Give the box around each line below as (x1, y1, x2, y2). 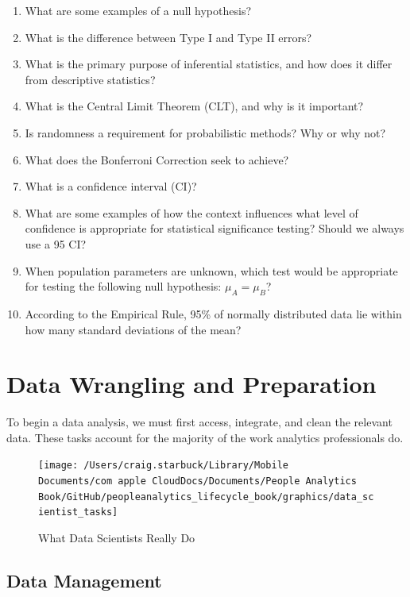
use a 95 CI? (25, 235, 87, 252)
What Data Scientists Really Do (38, 530, 195, 546)
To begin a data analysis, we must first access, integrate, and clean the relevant (6, 414, 393, 430)
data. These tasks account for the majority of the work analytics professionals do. (6, 429, 404, 445)
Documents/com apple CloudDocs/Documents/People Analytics (38, 476, 357, 487)
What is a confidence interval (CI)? (25, 178, 197, 195)
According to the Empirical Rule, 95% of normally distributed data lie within (25, 305, 402, 322)
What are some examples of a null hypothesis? (25, 2, 252, 18)
